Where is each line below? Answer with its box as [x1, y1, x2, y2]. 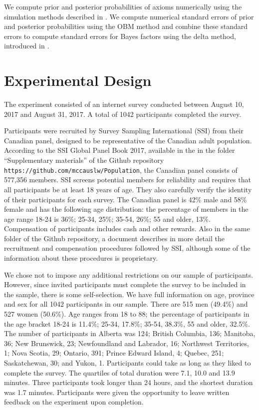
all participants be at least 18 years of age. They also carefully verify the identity [4, 184, 252, 194]
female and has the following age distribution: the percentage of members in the [4, 204, 249, 214]
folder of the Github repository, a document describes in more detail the [4, 233, 225, 243]
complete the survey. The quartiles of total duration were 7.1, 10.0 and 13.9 [4, 367, 235, 378]
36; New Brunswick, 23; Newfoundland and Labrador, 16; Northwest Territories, [4, 338, 249, 348]
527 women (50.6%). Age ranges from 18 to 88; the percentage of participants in [4, 309, 250, 319]
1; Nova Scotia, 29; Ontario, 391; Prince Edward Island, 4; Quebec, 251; [4, 348, 224, 358]
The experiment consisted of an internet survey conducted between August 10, [4, 99, 244, 109]
